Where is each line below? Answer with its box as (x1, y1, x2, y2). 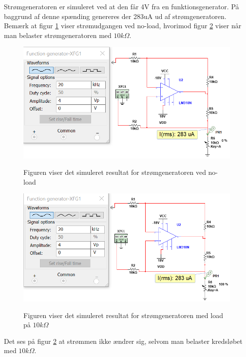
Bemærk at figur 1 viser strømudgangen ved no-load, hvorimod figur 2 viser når (4, 20, 242, 31)
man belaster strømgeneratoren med (4, 30, 112, 40)
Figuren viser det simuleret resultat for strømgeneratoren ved (23, 167, 206, 177)
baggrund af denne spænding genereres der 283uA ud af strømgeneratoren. (4, 11, 227, 21)
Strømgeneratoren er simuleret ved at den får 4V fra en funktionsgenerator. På (4, 1, 239, 11)
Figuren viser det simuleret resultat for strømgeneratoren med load (23, 310, 223, 320)
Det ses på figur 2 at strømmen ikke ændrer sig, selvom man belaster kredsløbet (4, 336, 243, 346)
